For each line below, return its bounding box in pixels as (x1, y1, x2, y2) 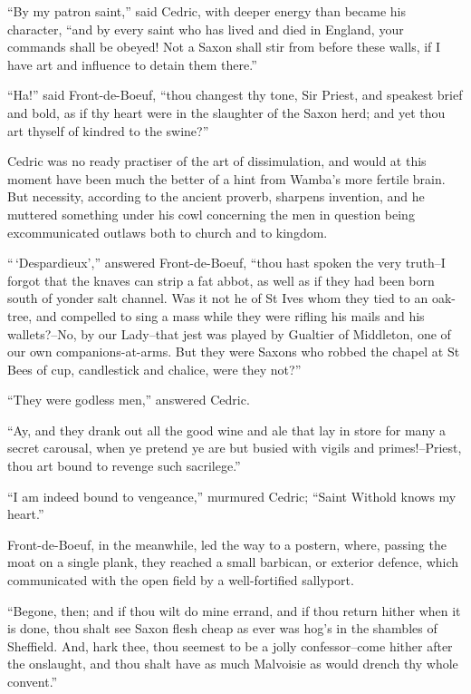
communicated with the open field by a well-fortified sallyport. (7, 571, 354, 590)
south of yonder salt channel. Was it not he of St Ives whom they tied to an (7, 288, 428, 308)
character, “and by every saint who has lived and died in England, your (7, 19, 404, 38)
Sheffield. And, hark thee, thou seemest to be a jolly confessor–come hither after (7, 636, 453, 655)
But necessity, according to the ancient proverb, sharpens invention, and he (7, 187, 425, 206)
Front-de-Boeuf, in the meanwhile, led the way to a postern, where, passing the (7, 534, 447, 553)
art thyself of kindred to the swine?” (7, 121, 209, 140)
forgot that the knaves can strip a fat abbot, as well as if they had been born (7, 270, 435, 289)
